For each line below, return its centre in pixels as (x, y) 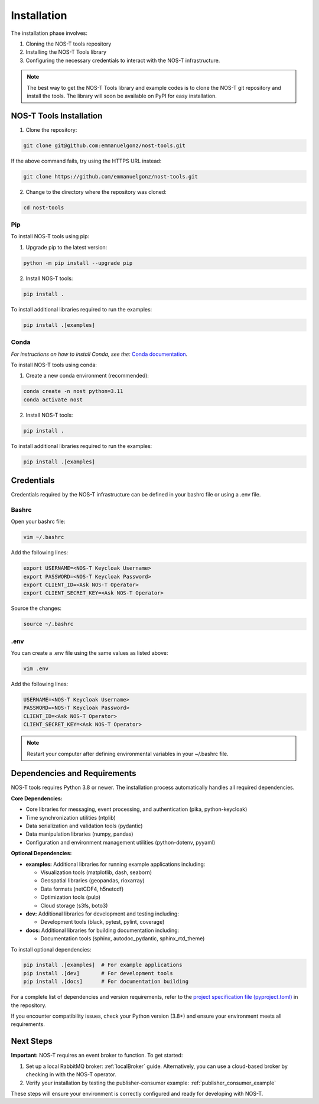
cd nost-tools (44, 207)
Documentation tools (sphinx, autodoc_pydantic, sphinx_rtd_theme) (123, 939)
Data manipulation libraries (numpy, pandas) (79, 834)
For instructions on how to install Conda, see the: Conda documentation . (99, 354)
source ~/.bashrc (48, 624)
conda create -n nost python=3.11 (73, 391)
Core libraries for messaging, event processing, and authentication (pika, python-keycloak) (136, 809)
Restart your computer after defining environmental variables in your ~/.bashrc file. (128, 754)
